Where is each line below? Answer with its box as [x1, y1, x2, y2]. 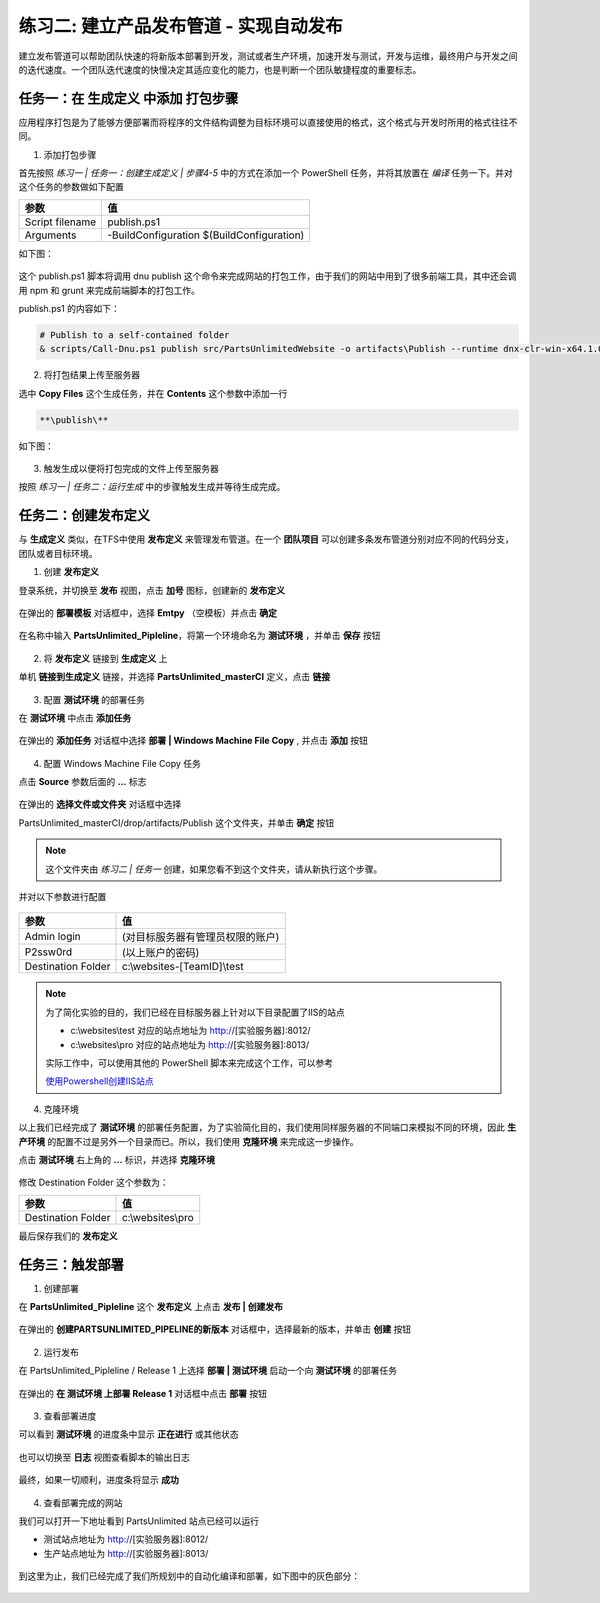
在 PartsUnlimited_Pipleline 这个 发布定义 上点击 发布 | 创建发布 [18, 1301, 284, 1312]
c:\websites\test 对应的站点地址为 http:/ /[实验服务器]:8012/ [70, 1025, 311, 1037]
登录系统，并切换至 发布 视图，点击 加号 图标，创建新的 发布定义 [18, 584, 285, 596]
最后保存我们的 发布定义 [18, 1230, 118, 1242]
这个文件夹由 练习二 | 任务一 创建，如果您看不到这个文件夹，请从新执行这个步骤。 [45, 863, 383, 875]
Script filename [24, 215, 97, 229]
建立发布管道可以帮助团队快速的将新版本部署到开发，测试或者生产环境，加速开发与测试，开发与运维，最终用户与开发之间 [18, 50, 518, 62]
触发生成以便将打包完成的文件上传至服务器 [43, 463, 219, 475]
